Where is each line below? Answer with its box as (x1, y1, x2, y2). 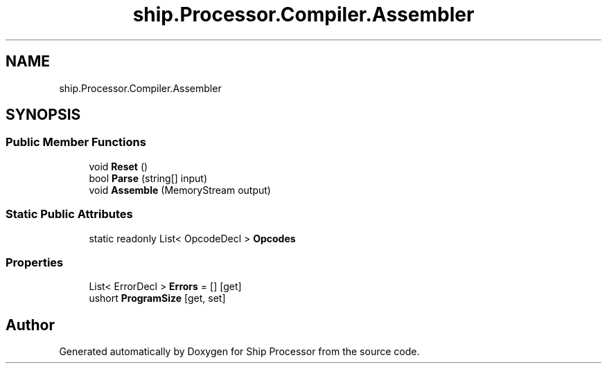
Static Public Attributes (6, 207, 133, 222)
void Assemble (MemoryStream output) (89, 183, 271, 196)
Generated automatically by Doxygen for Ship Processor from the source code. (59, 345, 420, 358)
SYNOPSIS (6, 106, 81, 124)
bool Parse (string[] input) (89, 172, 208, 184)
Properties (6, 255, 64, 269)
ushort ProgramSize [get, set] (89, 292, 226, 305)
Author (6, 316, 55, 334)
